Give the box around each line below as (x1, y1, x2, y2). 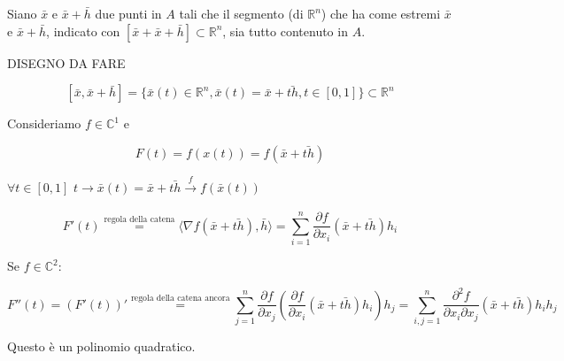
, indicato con (46, 21, 120, 40)
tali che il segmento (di (179, 4, 304, 22)
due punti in (95, 4, 162, 22)
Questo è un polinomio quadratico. (7, 336, 196, 355)
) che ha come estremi (321, 4, 441, 22)
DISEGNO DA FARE (7, 53, 126, 72)
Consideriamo (7, 114, 81, 133)
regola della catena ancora (130, 293, 230, 303)
